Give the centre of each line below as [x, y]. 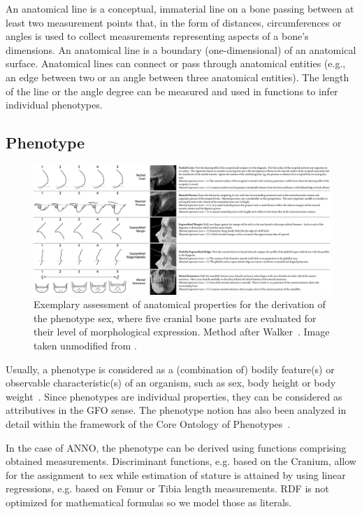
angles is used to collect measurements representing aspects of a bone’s [157, 36]
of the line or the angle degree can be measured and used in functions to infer [172, 91]
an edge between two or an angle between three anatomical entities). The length [178, 77]
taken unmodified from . [85, 345]
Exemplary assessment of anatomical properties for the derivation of [180, 304]
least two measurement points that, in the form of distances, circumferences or [174, 22]
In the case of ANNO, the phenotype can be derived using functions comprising [176, 447]
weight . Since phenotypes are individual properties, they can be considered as [174, 396]
